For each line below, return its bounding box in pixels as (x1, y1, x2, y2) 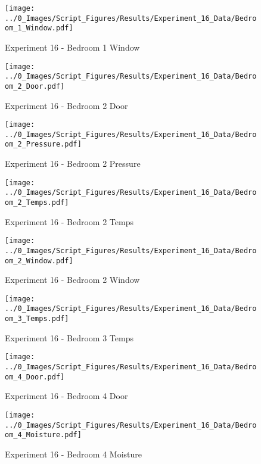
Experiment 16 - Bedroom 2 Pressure (5, 157, 141, 170)
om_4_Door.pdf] (5, 372, 65, 381)
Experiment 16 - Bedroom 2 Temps (5, 215, 133, 228)
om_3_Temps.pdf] (5, 314, 69, 323)
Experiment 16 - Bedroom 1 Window (5, 41, 140, 53)
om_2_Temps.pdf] (5, 198, 69, 207)
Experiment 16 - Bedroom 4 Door (5, 390, 128, 402)
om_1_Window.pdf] (5, 24, 73, 33)
